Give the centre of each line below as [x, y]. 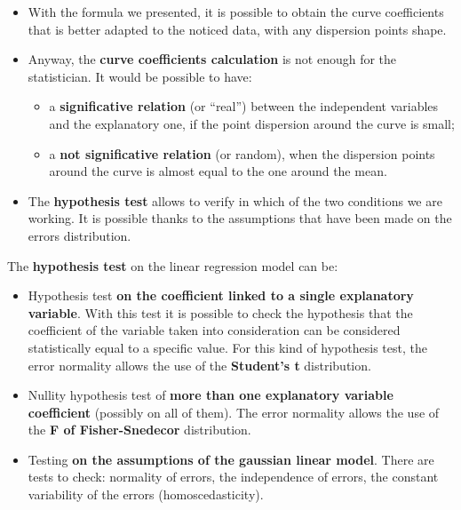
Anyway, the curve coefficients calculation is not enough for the [212, 59]
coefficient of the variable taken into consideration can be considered [214, 330]
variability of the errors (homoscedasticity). [146, 494]
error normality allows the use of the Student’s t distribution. [199, 365]
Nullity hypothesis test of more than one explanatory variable [211, 395]
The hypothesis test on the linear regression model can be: [173, 265]
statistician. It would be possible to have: [140, 76]
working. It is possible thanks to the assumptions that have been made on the [240, 218]
